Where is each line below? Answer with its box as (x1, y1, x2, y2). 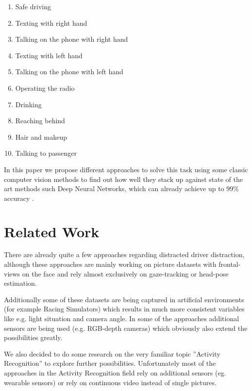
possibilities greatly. (4, 332, 63, 342)
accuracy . (4, 193, 34, 203)
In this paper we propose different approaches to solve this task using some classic (4, 164, 248, 174)
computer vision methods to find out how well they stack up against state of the (4, 174, 243, 184)
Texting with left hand (15, 50, 83, 60)
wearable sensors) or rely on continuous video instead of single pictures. (4, 377, 217, 387)
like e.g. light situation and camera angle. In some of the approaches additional (4, 313, 239, 323)
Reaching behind (15, 115, 65, 126)
